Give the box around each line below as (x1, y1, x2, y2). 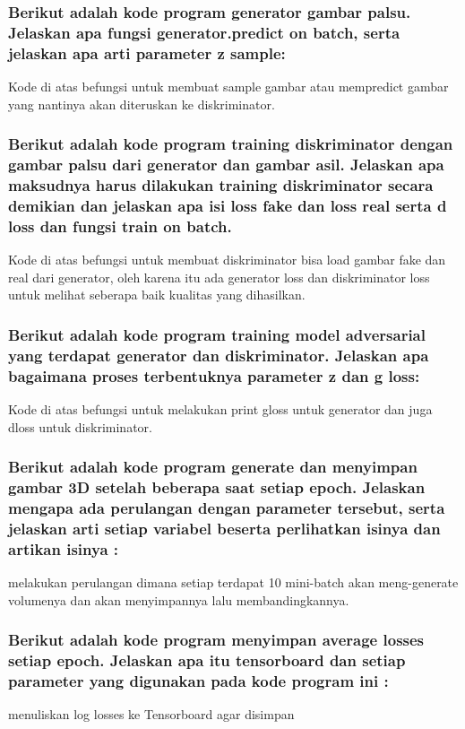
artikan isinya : (8, 537, 119, 560)
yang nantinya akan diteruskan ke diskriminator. (8, 94, 275, 113)
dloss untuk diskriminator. (8, 417, 152, 436)
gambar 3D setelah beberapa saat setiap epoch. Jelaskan (8, 476, 426, 499)
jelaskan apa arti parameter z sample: (8, 41, 286, 64)
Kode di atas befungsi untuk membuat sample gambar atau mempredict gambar (8, 77, 449, 96)
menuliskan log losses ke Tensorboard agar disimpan (8, 705, 295, 724)
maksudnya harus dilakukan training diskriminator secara (8, 174, 434, 196)
